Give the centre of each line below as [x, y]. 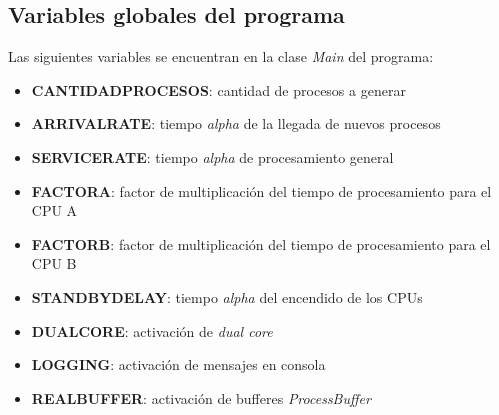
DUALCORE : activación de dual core [152, 330]
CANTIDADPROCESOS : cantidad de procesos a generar [218, 89]
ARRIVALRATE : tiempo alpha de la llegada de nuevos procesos [236, 123]
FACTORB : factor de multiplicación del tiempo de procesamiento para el [261, 243]
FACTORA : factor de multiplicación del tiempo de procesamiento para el [261, 190]
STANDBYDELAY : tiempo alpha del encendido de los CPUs [227, 296]
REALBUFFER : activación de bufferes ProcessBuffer [201, 397]
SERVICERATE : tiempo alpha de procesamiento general [212, 156]
